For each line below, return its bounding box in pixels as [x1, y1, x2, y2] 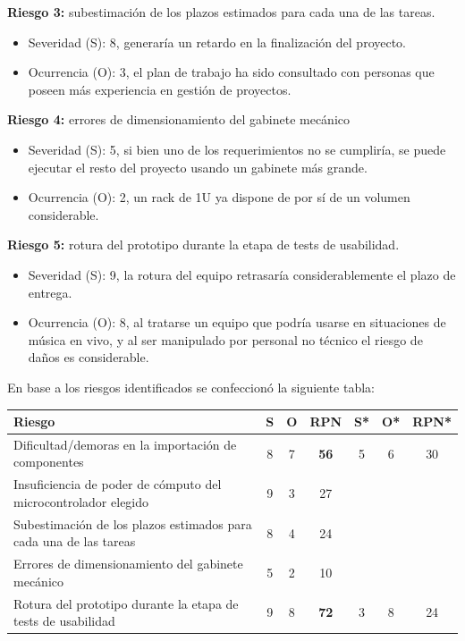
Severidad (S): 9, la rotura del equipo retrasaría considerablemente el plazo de [28, 265, 456, 283]
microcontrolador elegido [13, 492, 149, 510]
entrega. [28, 283, 72, 301]
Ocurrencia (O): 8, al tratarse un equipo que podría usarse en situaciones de [28, 313, 446, 332]
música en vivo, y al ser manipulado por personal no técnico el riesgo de [28, 330, 423, 349]
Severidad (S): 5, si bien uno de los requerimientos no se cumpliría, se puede [28, 139, 446, 158]
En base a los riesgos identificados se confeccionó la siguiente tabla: [7, 377, 376, 396]
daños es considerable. [28, 348, 149, 367]
